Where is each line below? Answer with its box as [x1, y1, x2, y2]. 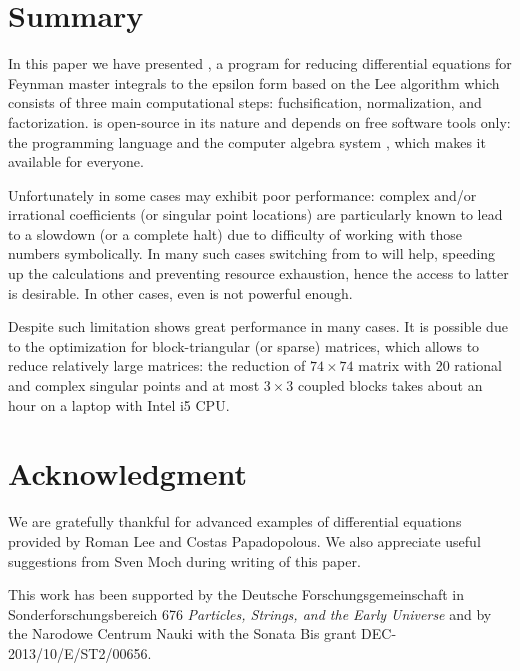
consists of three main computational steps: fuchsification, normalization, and [8, 92, 482, 113]
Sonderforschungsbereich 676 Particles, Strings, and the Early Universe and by [8, 603, 492, 624]
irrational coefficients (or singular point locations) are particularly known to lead [8, 204, 503, 225]
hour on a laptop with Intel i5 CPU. [8, 394, 230, 415]
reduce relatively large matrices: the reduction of [8, 355, 306, 376]
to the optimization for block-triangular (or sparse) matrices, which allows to [8, 335, 480, 356]
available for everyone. [8, 151, 144, 172]
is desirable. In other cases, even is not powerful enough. [8, 282, 353, 303]
